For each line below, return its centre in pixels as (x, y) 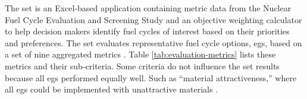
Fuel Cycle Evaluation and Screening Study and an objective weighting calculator (153, 19)
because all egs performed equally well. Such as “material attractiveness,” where (151, 77)
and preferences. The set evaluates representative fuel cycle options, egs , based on (153, 42)
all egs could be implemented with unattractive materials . (112, 89)
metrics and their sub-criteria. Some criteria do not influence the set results (142, 66)
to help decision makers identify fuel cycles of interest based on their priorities (147, 31)
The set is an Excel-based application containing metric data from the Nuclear (148, 8)
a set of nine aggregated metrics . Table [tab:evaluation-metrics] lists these (140, 54)
